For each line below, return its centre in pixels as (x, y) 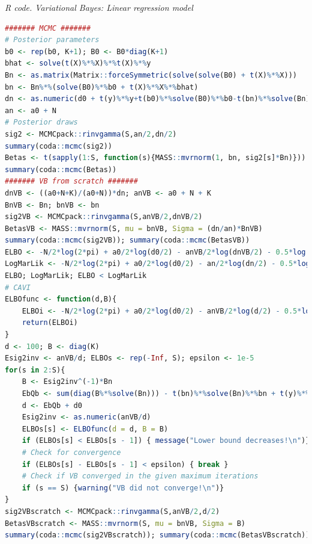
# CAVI (18, 287)
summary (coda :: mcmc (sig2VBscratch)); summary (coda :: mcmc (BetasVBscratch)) (157, 535)
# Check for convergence (71, 452)
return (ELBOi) (50, 323)
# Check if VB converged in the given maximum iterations (140, 476)
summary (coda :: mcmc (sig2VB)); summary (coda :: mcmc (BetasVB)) (127, 240)
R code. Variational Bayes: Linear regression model (99, 7)
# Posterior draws (41, 122)
